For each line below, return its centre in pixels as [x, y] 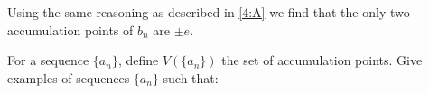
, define [138, 60]
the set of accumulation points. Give [322, 60]
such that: [191, 77]
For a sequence [48, 60]
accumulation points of [70, 29]
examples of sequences [69, 77]
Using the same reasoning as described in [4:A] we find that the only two [209, 12]
